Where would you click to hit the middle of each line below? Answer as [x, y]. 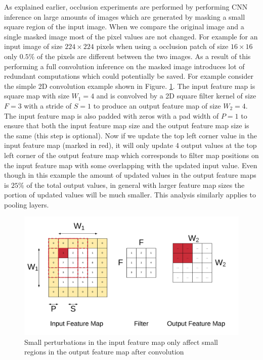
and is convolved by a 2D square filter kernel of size [176, 96]
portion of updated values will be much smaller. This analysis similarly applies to [130, 195]
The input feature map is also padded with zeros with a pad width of [112, 115]
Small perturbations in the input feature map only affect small [121, 342]
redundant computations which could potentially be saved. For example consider [129, 76]
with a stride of [48, 105]
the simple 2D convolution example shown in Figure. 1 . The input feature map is [130, 86]
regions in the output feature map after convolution [104, 352]
